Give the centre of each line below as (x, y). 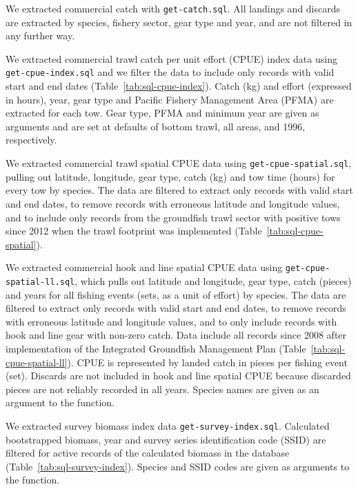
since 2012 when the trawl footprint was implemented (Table (134, 231)
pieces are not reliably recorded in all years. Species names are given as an (162, 389)
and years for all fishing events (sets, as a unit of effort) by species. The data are (176, 294)
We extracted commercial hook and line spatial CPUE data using (144, 267)
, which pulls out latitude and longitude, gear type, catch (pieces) (213, 280)
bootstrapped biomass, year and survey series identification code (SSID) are (166, 439)
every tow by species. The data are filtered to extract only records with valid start (179, 190)
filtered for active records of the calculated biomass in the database (148, 453)
